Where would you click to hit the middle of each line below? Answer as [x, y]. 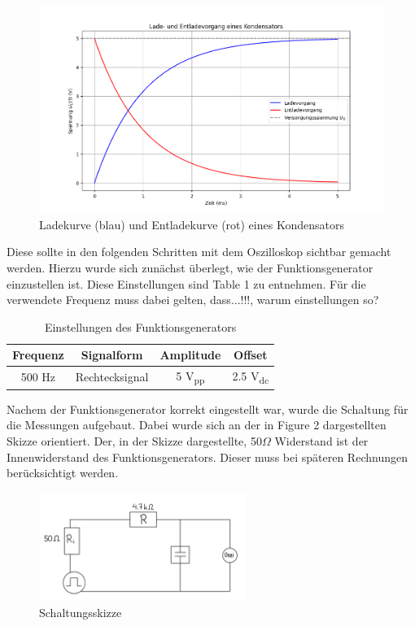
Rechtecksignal [112, 377]
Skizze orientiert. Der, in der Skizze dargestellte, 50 [134, 441]
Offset [251, 355]
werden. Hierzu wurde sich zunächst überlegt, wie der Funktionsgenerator [190, 267]
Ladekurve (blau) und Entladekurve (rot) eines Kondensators [192, 224]
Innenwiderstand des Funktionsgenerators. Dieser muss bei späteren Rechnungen [207, 456]
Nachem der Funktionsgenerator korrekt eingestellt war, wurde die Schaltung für [207, 409]
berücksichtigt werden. [63, 473]
